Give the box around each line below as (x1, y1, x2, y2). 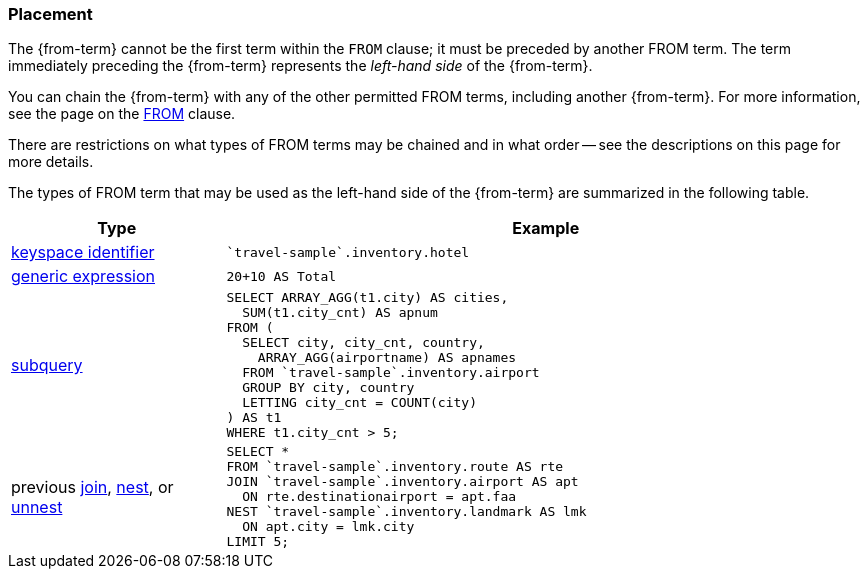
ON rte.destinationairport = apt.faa (242, 489, 517, 505)
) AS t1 (226, 410, 282, 426)
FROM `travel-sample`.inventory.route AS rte (226, 459, 564, 475)
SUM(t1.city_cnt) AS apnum (242, 305, 438, 321)
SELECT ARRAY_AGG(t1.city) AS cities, (226, 290, 509, 306)
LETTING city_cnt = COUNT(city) (242, 395, 477, 411)
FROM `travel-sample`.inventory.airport (242, 365, 540, 381)
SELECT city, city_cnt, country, (242, 335, 485, 351)
